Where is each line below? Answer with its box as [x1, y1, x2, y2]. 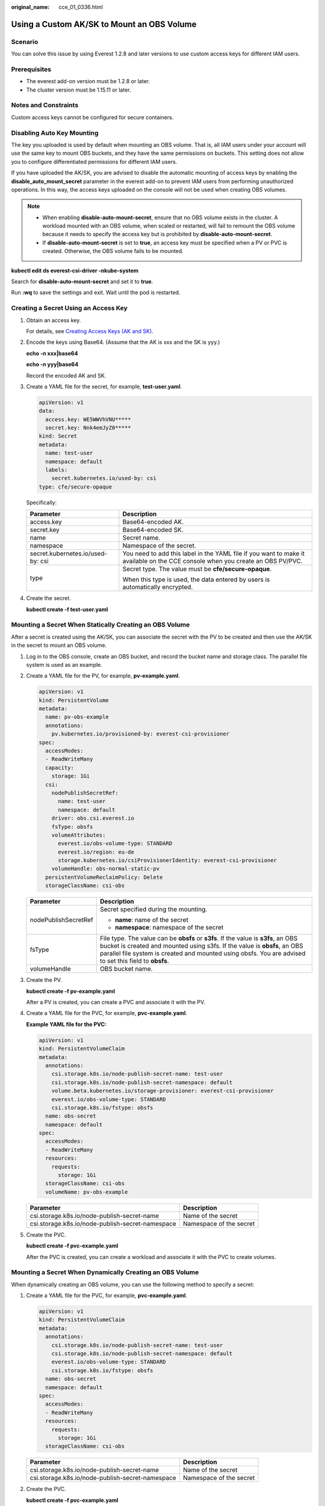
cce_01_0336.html [58, 4, 104, 10]
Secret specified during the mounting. [99, 905, 208, 914]
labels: [45, 467, 68, 473]
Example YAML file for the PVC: [26, 1020, 107, 1028]
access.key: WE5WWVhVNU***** [45, 416, 132, 423]
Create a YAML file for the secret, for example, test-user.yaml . [26, 383, 182, 390]
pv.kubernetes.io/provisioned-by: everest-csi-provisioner [51, 731, 230, 737]
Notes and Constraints [11, 101, 79, 110]
